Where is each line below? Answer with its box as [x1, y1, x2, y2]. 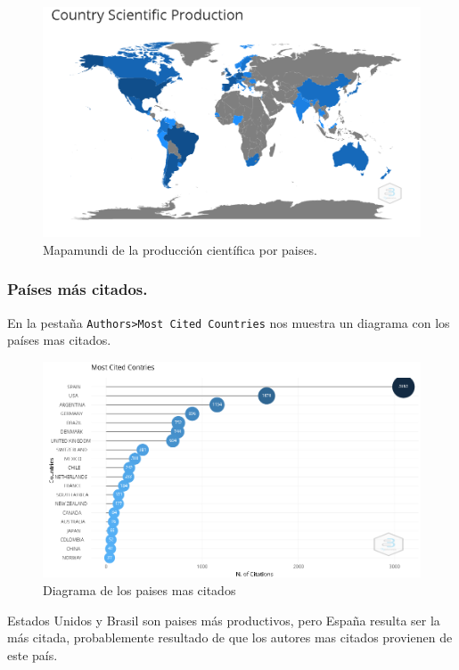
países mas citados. [7, 331, 111, 349]
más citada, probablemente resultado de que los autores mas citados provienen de [7, 628, 453, 647]
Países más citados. [7, 278, 148, 300]
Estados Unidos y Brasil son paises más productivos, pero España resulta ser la [7, 610, 440, 629]
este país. [7, 645, 58, 664]
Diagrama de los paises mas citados [43, 580, 236, 599]
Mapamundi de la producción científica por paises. [43, 240, 317, 258]
